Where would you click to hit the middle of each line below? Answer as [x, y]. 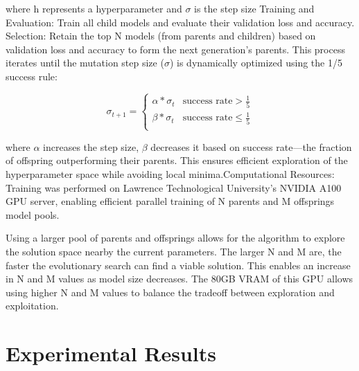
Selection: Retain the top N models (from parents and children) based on [161, 36]
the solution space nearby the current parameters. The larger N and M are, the [174, 251]
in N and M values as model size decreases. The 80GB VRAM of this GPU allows [179, 279]
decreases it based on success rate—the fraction [251, 146]
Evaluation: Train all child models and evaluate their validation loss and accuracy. [180, 22]
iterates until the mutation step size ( [85, 63]
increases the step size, [91, 146]
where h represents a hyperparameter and [94, 8]
